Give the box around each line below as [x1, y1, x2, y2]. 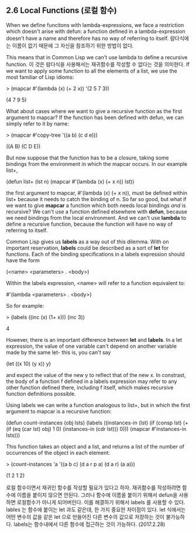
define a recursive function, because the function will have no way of [6, 220, 173, 228]
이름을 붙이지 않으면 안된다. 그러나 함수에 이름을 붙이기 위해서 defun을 [16, 491, 178, 498]
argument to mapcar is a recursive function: [6, 408, 112, 415]
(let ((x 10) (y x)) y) [6, 360, 51, 367]
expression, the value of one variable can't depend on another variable [6, 342, 177, 349]
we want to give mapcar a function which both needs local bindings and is [6, 202, 186, 209]
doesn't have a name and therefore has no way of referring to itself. [6, 35, 169, 42]
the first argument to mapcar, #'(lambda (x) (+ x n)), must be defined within [6, 189, 188, 196]
